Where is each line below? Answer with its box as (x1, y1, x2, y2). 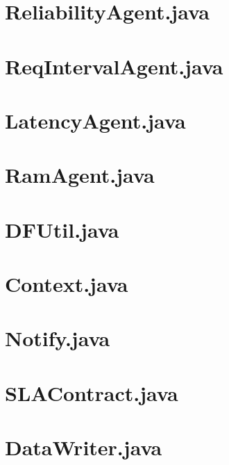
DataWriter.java (5, 433, 162, 462)
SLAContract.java (5, 378, 178, 407)
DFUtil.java (5, 215, 119, 243)
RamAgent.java (5, 161, 155, 189)
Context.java (5, 270, 128, 298)
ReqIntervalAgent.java (5, 51, 223, 80)
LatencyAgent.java (5, 106, 186, 134)
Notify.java (5, 324, 110, 352)
